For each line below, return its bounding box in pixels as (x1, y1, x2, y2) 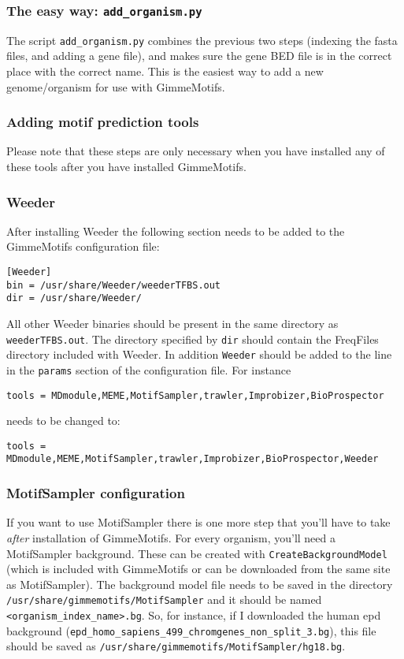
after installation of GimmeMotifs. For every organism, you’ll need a (6, 529, 336, 545)
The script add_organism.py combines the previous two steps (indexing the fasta (6, 32, 398, 48)
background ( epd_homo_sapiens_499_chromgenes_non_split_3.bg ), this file (6, 622, 376, 639)
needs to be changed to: (6, 412, 120, 429)
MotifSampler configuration (6, 483, 185, 503)
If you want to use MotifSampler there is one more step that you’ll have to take (6, 514, 391, 531)
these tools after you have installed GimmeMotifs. (6, 158, 246, 175)
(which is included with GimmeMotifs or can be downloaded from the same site (6, 560, 391, 577)
